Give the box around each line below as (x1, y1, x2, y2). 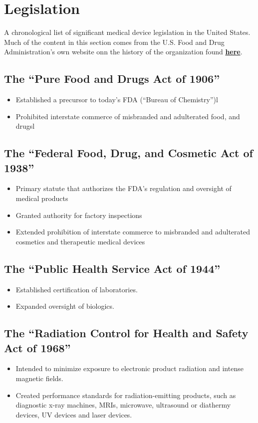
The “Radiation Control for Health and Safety (4, 325, 249, 341)
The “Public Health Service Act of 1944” (4, 260, 221, 276)
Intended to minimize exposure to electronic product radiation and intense (15, 363, 244, 374)
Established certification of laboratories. (15, 284, 138, 294)
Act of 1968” (4, 340, 71, 355)
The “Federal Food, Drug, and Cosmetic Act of (4, 145, 253, 161)
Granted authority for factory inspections (15, 210, 142, 220)
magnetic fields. (15, 373, 63, 384)
